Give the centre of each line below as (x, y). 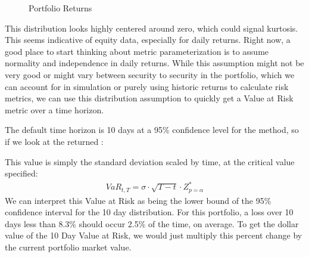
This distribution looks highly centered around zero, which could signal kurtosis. (152, 28)
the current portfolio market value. (68, 247)
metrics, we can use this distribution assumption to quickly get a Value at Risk (149, 98)
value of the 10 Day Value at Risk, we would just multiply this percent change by (154, 235)
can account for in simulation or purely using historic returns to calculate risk (147, 86)
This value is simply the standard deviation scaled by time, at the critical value (150, 161)
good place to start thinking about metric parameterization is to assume (137, 51)
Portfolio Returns (60, 8)
